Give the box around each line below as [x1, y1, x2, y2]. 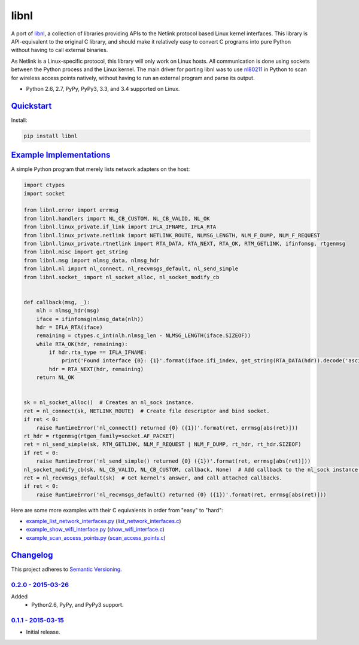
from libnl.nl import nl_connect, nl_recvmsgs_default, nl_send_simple [23, 265, 239, 272]
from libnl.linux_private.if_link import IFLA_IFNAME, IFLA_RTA [23, 224, 217, 230]
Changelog [11, 550, 53, 560]
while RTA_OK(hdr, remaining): [36, 341, 128, 347]
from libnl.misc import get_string [23, 249, 128, 255]
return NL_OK [36, 374, 75, 381]
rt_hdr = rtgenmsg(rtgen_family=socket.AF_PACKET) [23, 432, 176, 439]
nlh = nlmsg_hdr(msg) [36, 307, 100, 314]
